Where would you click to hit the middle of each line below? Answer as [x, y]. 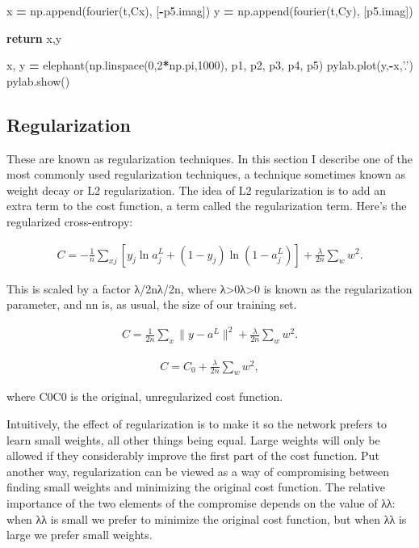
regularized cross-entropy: [70, 221]
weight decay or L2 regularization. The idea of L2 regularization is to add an [197, 190]
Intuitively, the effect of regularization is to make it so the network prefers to [197, 424]
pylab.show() [38, 80]
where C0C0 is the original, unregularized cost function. [145, 396]
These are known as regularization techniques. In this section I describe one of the [210, 158]
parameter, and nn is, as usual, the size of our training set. [152, 304]
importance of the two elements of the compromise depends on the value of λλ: [201, 503]
